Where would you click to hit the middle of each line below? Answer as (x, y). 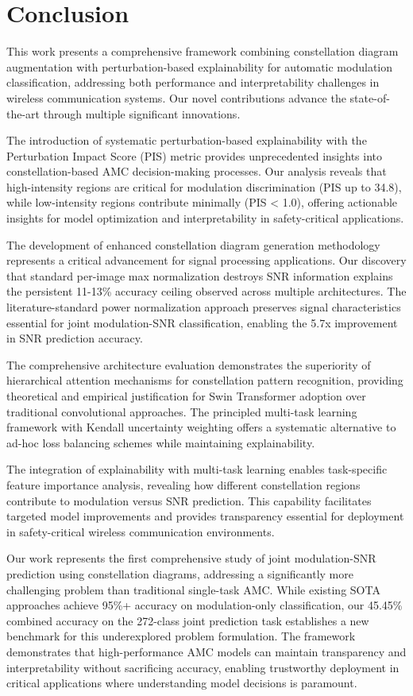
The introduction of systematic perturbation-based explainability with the (187, 140)
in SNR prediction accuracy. (75, 338)
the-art (23, 113)
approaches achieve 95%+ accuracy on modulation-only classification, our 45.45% (205, 605)
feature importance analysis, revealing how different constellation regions (183, 484)
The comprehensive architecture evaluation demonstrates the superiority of (189, 364)
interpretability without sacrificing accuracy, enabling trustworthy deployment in (203, 667)
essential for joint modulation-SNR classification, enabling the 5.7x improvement (202, 322)
